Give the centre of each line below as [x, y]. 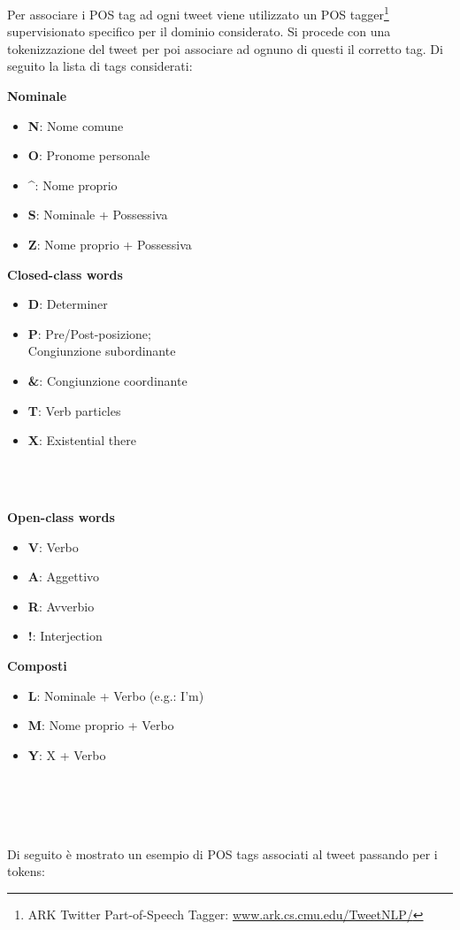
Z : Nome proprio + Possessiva [110, 244]
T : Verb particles [74, 410]
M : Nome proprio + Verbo [101, 725]
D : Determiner [68, 304]
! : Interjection [65, 636]
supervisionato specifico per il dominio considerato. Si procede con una [199, 31]
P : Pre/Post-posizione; [89, 333]
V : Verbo [53, 546]
